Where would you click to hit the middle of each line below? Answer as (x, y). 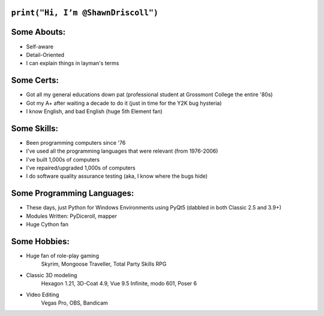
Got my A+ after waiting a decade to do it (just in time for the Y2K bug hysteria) (124, 103)
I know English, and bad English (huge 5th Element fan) (94, 111)
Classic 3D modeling (52, 275)
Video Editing (43, 294)
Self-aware (40, 46)
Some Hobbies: (40, 241)
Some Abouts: (38, 32)
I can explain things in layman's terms (73, 63)
